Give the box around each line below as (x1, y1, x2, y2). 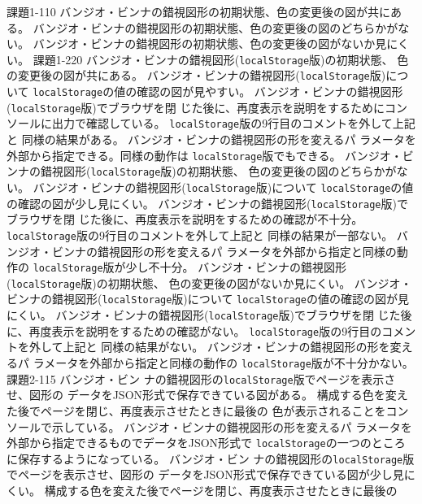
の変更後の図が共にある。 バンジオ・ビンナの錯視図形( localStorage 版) (7, 67, 386, 84)
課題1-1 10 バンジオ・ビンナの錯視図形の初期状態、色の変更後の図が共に (7, 3, 391, 20)
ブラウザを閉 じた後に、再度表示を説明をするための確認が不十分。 (7, 211, 363, 228)
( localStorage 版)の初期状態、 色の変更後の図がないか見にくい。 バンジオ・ (7, 274, 412, 291)
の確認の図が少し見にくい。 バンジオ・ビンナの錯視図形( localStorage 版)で (7, 194, 408, 211)
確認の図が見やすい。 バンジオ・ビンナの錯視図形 (137, 83, 403, 100)
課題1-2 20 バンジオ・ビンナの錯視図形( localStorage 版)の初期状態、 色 (33, 50, 409, 67)
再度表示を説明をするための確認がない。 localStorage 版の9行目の (28, 322, 382, 339)
